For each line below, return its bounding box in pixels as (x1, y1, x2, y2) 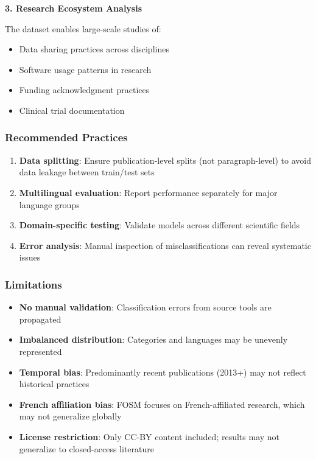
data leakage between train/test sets (19, 166, 155, 178)
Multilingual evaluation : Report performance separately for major (19, 186, 278, 198)
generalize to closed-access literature (19, 442, 154, 455)
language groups (19, 198, 80, 211)
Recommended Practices (5, 130, 128, 145)
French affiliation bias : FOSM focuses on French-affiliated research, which (19, 398, 305, 410)
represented (19, 345, 62, 357)
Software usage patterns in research (19, 63, 152, 75)
